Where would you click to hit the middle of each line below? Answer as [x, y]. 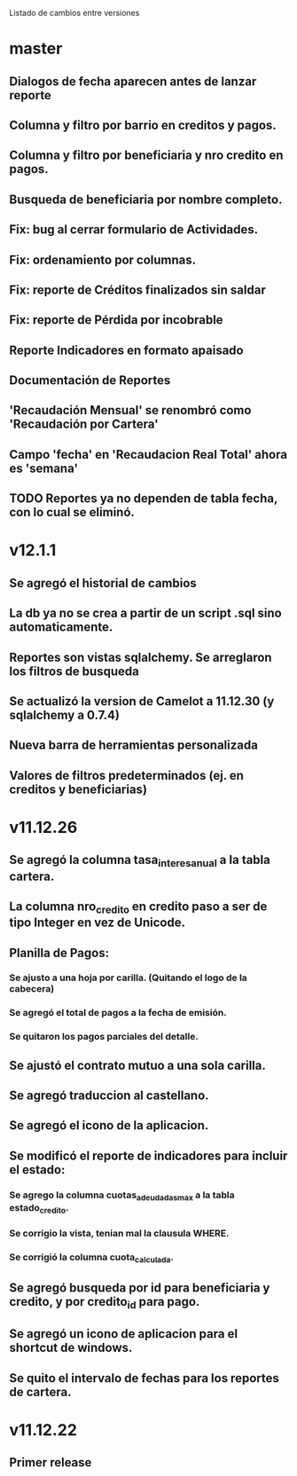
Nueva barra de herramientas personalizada [134, 746]
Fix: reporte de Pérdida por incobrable [116, 320]
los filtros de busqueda [74, 671]
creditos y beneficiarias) [78, 789]
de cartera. [40, 1392]
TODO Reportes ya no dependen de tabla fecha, [143, 499]
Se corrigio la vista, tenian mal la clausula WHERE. [119, 1234]
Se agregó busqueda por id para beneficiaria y [140, 1288]
